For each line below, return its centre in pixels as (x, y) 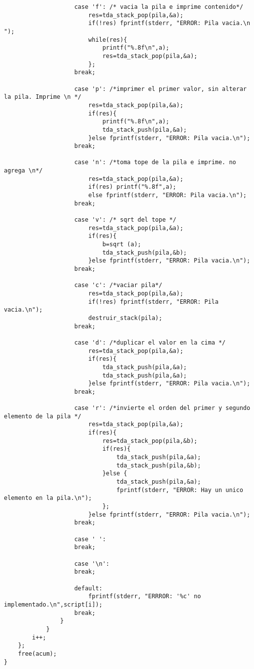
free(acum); (37, 654)
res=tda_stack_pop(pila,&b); (150, 441)
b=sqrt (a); (122, 245)
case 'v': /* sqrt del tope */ (125, 220)
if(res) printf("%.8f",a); (132, 187)
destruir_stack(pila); (125, 318)
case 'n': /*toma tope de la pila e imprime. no (155, 162)
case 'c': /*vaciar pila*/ (118, 285)
